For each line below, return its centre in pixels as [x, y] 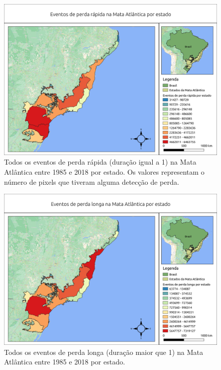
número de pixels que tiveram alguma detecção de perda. [92, 181]
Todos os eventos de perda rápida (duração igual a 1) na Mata [100, 162]
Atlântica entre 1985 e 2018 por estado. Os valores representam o [104, 171]
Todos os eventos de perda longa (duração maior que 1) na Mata [104, 352]
